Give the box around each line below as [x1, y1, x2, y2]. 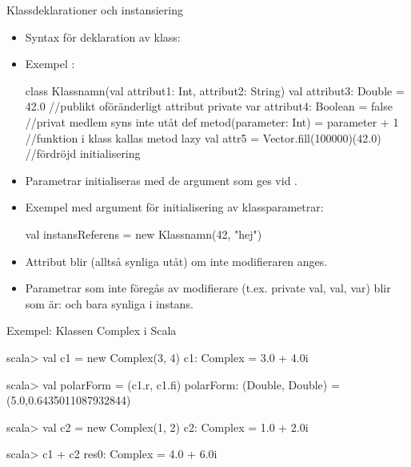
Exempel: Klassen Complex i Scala [6, 322, 177, 339]
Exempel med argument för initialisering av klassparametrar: [25, 199, 324, 215]
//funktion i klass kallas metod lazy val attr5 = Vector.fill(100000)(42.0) [25, 129, 381, 146]
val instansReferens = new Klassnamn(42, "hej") [25, 225, 262, 242]
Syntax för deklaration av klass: [25, 28, 181, 45]
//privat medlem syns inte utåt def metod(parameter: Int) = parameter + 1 [25, 113, 399, 130]
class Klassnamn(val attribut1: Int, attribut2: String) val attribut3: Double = [25, 82, 405, 99]
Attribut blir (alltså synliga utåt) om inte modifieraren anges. [25, 252, 328, 269]
